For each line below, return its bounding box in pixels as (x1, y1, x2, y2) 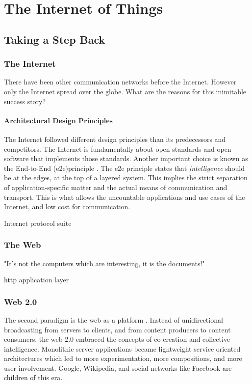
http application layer (4, 274, 69, 285)
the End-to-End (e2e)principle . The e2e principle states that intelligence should (4, 163, 245, 173)
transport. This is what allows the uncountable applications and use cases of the (4, 192, 245, 202)
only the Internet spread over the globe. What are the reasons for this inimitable (4, 86, 247, 96)
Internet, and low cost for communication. (4, 201, 130, 212)
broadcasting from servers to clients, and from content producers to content (4, 324, 231, 334)
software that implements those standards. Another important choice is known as (4, 153, 248, 164)
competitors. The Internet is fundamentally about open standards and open (4, 143, 231, 154)
